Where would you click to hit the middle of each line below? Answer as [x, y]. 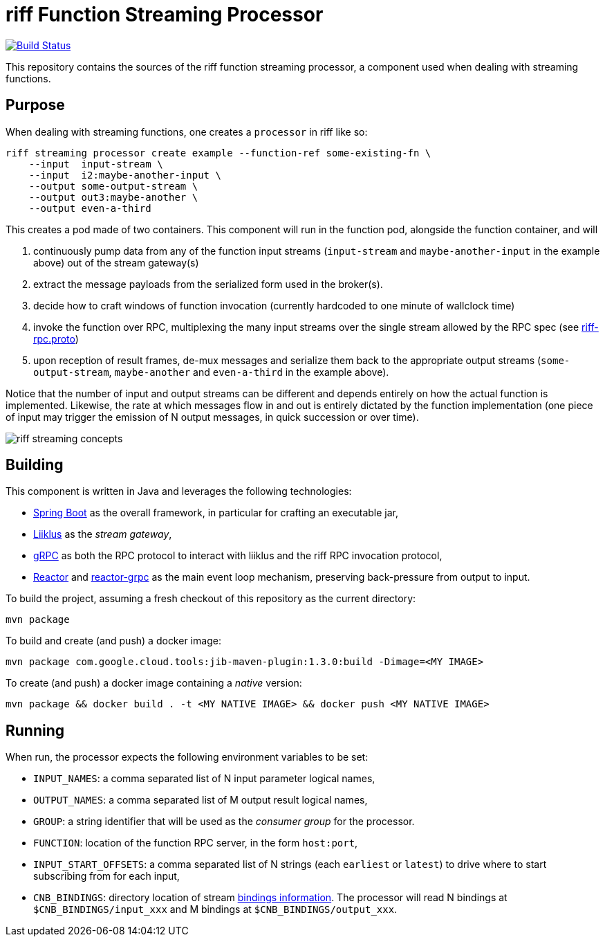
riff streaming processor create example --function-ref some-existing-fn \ [218, 153]
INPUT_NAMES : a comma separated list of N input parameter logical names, [204, 779]
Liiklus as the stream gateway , [103, 534]
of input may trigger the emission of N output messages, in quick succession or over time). [212, 417]
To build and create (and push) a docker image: [113, 641]
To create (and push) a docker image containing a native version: [154, 683]
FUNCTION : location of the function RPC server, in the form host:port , [196, 843]
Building [35, 465]
